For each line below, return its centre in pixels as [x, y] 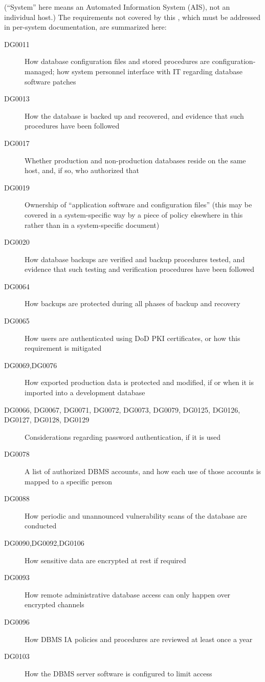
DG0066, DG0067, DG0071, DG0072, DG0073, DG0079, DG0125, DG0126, [122, 409]
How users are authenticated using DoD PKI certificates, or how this [132, 338]
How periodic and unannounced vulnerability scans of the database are [136, 515]
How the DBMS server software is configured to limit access [118, 673]
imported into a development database [85, 392]
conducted [41, 526]
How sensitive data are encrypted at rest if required [105, 560]
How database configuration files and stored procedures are [117, 61]
